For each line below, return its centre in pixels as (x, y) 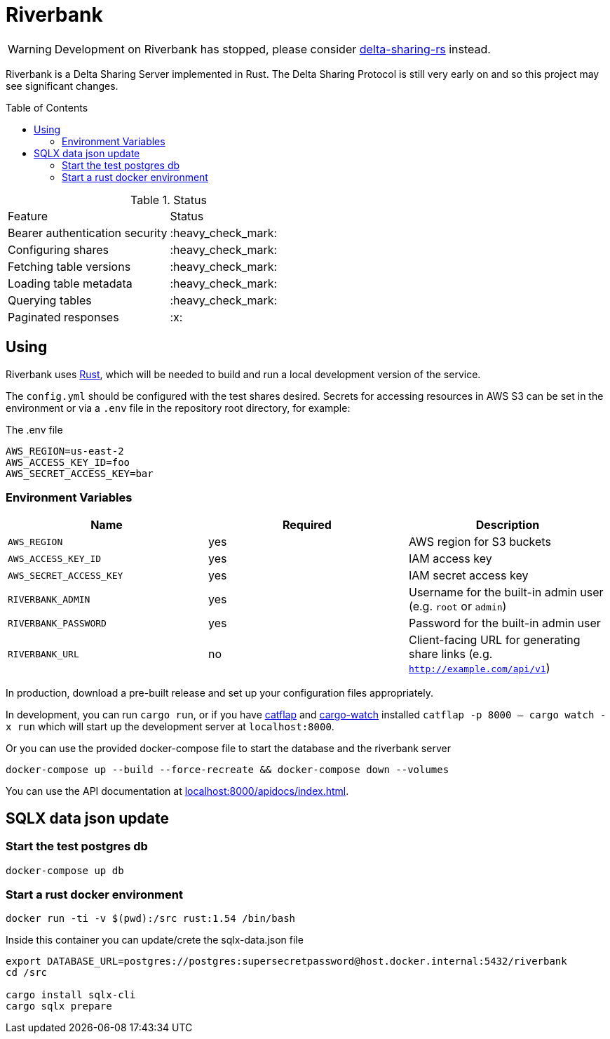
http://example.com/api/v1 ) (479, 668)
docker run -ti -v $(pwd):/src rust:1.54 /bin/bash (151, 919)
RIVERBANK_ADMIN (49, 599)
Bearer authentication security (88, 233)
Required (307, 525)
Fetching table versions (69, 266)
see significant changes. (62, 86)
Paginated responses (63, 317)
